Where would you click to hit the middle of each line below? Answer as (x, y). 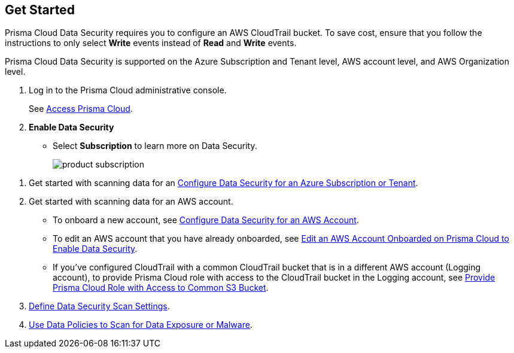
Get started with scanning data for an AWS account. (131, 202)
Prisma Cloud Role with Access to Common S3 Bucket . (161, 288)
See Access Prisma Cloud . (81, 109)
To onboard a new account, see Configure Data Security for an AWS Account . (206, 220)
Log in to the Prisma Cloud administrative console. (128, 90)
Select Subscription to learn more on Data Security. (155, 146)
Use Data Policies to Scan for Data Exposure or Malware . (141, 325)
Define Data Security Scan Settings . (99, 306)
